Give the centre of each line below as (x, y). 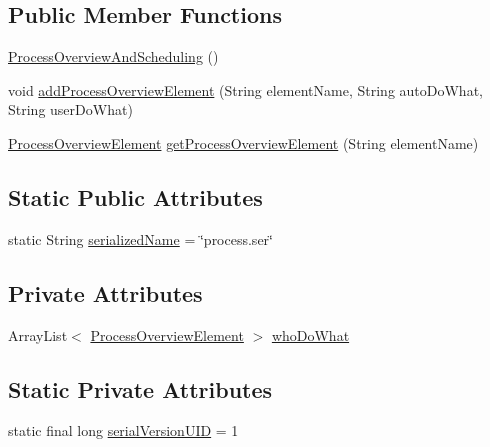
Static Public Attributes (135, 196)
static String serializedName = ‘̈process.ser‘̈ (140, 238)
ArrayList (38, 334)
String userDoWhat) (70, 109)
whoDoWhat (310, 334)
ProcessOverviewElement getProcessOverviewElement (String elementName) (243, 142)
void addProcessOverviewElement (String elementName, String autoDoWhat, (245, 89)
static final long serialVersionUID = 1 (123, 430)
